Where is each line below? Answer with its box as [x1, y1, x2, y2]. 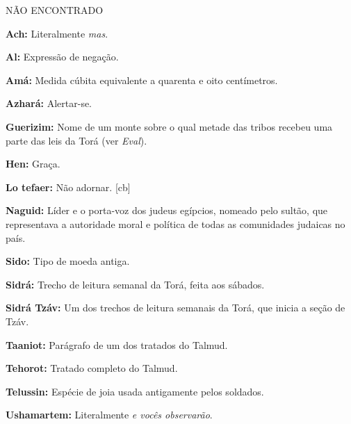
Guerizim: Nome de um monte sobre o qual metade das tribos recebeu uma [6, 119, 333, 133]
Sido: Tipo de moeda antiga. [6, 254, 130, 268]
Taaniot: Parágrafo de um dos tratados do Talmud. [6, 337, 228, 352]
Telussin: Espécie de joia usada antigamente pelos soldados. [6, 384, 264, 398]
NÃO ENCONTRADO [6, 3, 104, 17]
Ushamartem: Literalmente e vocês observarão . [6, 407, 213, 422]
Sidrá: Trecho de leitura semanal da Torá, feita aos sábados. [6, 277, 265, 291]
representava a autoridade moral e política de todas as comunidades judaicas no [6, 216, 345, 231]
